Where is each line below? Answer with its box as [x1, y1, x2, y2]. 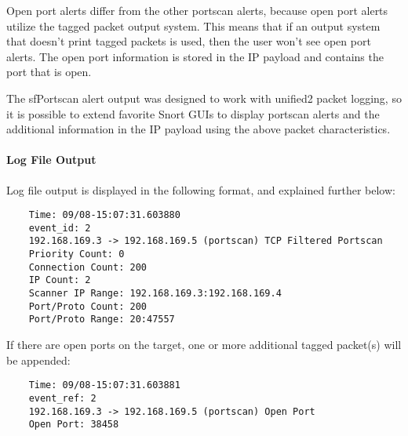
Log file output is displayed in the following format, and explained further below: [6, 181, 395, 198]
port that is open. [6, 64, 92, 80]
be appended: [6, 351, 71, 368]
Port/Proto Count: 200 [28, 300, 147, 312]
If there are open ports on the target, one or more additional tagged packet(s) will [6, 336, 402, 353]
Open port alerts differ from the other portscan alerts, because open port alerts [6, 2, 388, 18]
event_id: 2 [28, 222, 91, 234]
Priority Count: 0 [28, 249, 125, 260]
